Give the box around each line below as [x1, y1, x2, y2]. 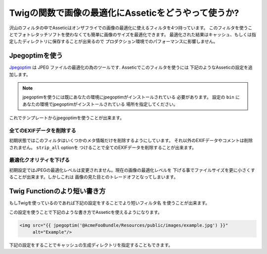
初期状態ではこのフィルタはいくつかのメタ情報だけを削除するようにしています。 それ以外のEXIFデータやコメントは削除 [9, 138, 253, 144]
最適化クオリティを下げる [9, 156, 70, 163]
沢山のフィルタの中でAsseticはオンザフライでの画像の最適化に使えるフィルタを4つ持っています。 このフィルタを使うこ [9, 25, 253, 31]
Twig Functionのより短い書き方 [9, 187, 106, 196]
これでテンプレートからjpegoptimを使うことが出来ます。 [9, 115, 125, 121]
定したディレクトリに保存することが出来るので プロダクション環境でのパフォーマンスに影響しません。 [9, 39, 218, 45]
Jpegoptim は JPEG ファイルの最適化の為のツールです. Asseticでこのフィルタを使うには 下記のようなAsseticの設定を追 [9, 64, 253, 70]
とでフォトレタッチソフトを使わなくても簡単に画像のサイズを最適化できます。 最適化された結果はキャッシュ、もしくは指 [9, 31, 257, 37]
